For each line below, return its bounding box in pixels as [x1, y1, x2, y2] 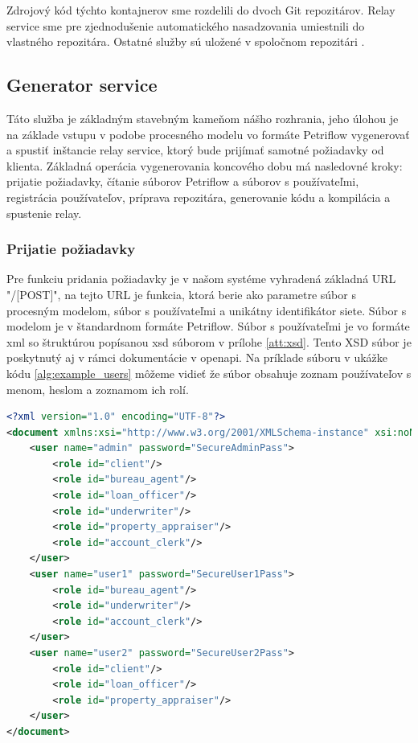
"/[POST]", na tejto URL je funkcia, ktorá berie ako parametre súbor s [6, 285, 356, 302]
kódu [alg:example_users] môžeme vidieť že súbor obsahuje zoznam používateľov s [6, 364, 412, 381]
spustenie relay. [6, 204, 82, 221]
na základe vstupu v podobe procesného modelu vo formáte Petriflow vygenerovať [6, 125, 410, 142]
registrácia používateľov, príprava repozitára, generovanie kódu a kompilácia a [6, 188, 391, 205]
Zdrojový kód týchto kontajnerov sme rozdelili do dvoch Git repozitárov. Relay [6, 2, 395, 18]
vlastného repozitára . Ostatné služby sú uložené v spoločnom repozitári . [6, 33, 365, 50]
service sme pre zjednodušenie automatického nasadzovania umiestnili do [6, 17, 365, 34]
